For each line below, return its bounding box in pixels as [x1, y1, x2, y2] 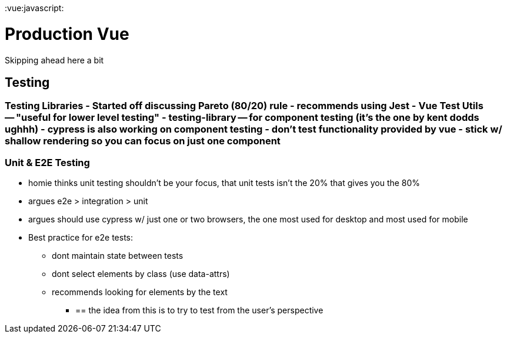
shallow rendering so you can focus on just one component [5, 135, 281, 147]
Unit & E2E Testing [5, 156, 90, 168]
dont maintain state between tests [52, 251, 184, 261]
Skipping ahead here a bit [5, 55, 104, 65]
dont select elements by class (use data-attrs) [52, 269, 230, 279]
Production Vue [5, 23, 129, 44]
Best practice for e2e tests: [28, 232, 134, 243]
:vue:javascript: [5, 3, 64, 13]
